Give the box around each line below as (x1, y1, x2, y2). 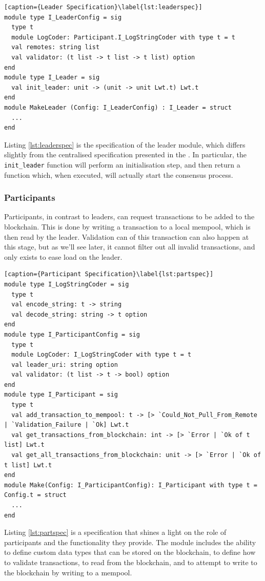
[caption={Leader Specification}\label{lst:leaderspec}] (4, 4, 202, 11)
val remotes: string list (11, 44, 100, 51)
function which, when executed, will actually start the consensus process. (4, 169, 233, 180)
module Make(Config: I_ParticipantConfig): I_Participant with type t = (4, 481, 257, 489)
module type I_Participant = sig (4, 391, 118, 399)
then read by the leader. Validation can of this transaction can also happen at (4, 231, 249, 242)
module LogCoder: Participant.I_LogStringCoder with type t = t (11, 33, 236, 41)
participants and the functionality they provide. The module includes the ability (4, 536, 256, 547)
